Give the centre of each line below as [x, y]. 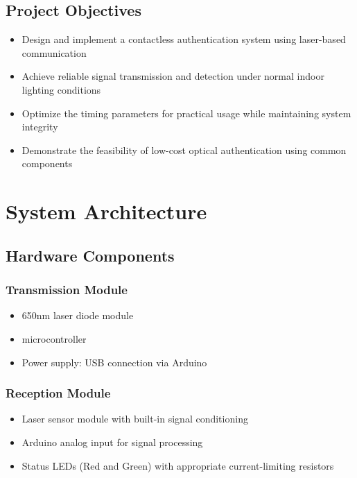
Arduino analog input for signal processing [112, 442]
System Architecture [106, 211]
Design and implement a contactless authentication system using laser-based [184, 39]
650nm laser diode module [78, 315]
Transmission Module [67, 290]
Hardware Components [90, 255]
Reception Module [58, 393]
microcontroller [54, 338]
